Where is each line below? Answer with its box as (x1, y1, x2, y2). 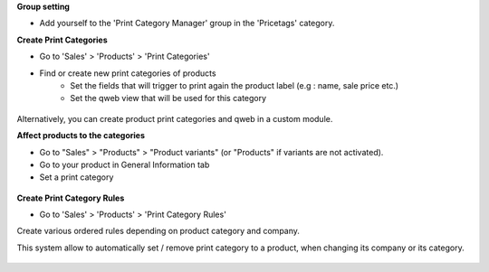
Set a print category (39, 172, 114, 183)
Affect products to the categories (16, 130, 145, 141)
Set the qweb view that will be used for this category (70, 93, 267, 104)
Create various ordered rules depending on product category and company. (16, 226, 301, 237)
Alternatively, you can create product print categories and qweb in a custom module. (16, 113, 333, 124)
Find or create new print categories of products (39, 68, 216, 79)
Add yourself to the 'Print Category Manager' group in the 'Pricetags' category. (39, 18, 335, 29)
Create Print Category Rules (16, 192, 125, 203)
